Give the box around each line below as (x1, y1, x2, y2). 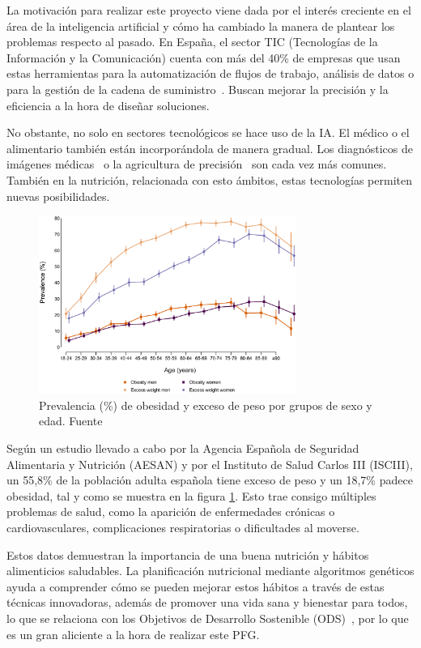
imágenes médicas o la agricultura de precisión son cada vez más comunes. (6, 156, 387, 173)
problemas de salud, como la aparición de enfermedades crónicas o (6, 503, 335, 520)
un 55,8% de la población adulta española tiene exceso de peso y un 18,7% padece (6, 471, 413, 488)
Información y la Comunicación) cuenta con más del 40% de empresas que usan (6, 49, 401, 66)
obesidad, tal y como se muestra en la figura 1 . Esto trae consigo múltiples (6, 487, 376, 504)
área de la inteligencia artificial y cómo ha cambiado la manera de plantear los (6, 17, 395, 34)
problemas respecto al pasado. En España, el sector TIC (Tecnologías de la (6, 33, 378, 50)
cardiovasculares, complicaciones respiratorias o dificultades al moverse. (6, 519, 359, 536)
